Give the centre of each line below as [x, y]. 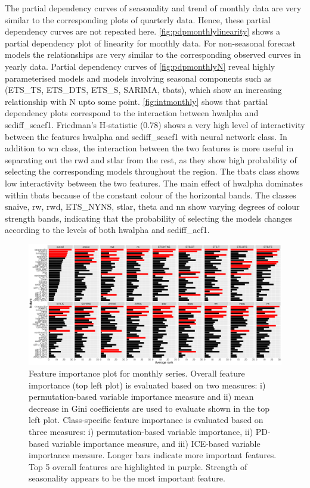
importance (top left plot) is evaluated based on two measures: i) [147, 385]
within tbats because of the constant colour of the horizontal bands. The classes [151, 195]
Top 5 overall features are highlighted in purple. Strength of [138, 466]
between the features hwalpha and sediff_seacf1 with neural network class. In [146, 136]
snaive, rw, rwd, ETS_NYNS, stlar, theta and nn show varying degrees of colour [152, 206]
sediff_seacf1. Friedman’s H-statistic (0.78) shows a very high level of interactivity [155, 124]
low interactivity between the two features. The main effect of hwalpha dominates [154, 183]
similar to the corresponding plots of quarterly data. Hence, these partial [138, 19]
